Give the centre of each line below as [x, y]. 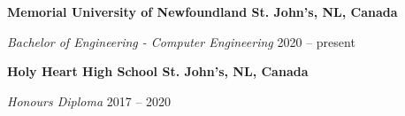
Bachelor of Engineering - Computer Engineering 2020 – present [181, 41]
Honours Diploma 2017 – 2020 [89, 101]
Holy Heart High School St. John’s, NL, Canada [158, 71]
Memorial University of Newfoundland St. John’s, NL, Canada [202, 12]
